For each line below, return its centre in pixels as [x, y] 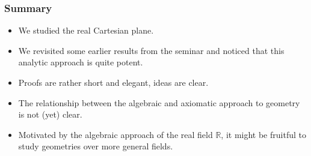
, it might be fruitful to [263, 134]
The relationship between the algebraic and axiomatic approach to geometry [159, 102]
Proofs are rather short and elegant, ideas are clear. [113, 82]
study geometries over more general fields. [96, 146]
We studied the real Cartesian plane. [86, 30]
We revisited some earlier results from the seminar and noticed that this [151, 50]
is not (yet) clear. [50, 114]
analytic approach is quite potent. [81, 62]
